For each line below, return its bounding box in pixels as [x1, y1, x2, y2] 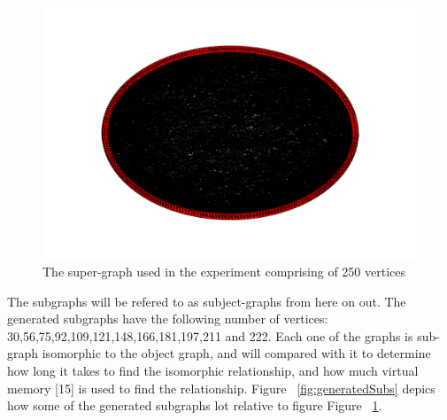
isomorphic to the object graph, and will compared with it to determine [42, 344, 431, 362]
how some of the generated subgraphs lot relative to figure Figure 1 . [7, 396, 382, 415]
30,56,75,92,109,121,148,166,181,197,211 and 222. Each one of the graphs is [7, 326, 413, 345]
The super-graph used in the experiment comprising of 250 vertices [42, 262, 405, 281]
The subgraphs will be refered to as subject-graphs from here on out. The [7, 292, 406, 310]
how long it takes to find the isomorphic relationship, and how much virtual [7, 362, 419, 380]
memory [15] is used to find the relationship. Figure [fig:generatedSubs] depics [7, 378, 435, 397]
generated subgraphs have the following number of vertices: [7, 309, 328, 328]
